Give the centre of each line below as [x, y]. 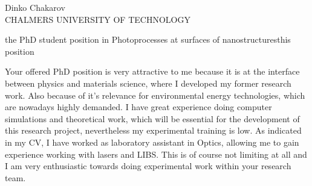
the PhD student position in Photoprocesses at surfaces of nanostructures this [148, 39]
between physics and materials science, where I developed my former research [148, 83]
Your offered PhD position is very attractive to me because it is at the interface [152, 71]
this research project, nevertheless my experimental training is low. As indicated [153, 130]
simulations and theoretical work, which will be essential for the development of [152, 118]
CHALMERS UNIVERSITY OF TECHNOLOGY [98, 19]
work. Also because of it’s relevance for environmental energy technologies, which [155, 95]
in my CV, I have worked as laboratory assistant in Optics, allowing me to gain [152, 142]
